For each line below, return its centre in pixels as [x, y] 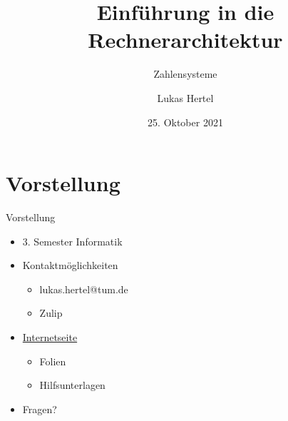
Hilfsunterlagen [72, 385]
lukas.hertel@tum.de [84, 289]
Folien [53, 361]
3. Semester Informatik [72, 241]
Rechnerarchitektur [185, 40]
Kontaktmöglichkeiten [70, 265]
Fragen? [40, 409]
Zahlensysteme [185, 74]
